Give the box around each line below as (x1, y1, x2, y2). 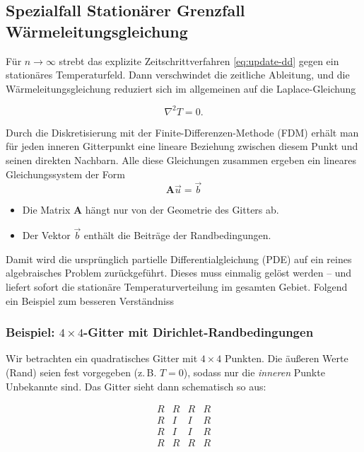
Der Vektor (22, 228, 71, 243)
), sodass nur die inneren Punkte (183, 365, 325, 380)
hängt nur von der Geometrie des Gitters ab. (85, 202, 279, 217)
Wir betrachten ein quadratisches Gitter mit (6, 351, 198, 366)
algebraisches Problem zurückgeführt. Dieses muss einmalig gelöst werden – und (6, 265, 352, 280)
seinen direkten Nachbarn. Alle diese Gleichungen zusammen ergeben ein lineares (6, 153, 356, 168)
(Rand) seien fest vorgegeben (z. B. (6, 365, 157, 380)
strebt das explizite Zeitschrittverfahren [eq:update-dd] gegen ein (59, 53, 339, 68)
